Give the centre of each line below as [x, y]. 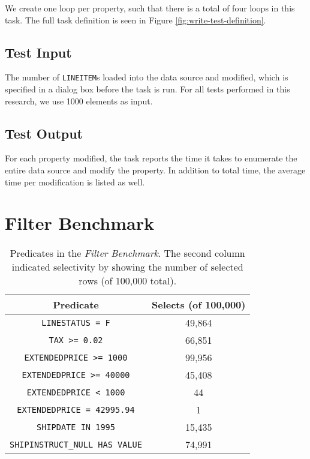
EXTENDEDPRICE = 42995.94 [76, 409]
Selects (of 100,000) [198, 305]
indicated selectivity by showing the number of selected [127, 267]
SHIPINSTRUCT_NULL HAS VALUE [76, 444]
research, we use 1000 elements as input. [79, 100]
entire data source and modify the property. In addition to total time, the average [155, 170]
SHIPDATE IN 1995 [76, 427]
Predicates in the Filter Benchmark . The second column [127, 253]
